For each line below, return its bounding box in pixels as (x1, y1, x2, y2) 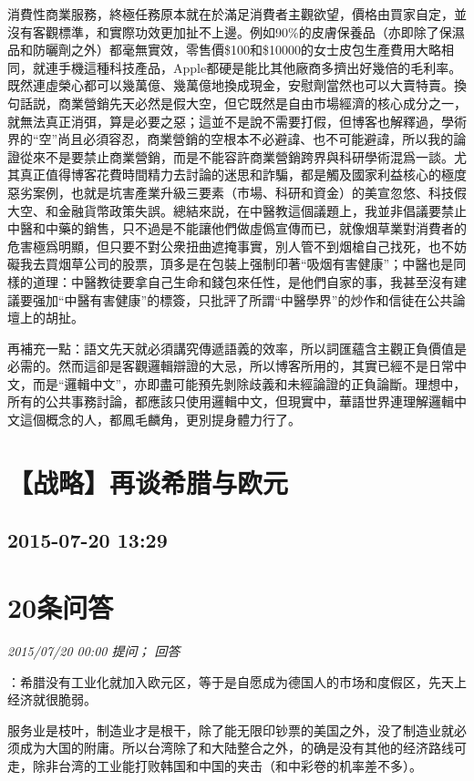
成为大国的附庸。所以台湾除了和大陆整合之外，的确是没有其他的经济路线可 (19, 738, 467, 757)
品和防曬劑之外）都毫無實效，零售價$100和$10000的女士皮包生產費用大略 (7, 40, 441, 59)
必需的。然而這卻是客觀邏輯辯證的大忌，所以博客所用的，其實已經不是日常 (7, 356, 454, 375)
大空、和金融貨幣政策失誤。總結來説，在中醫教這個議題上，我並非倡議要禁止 (7, 200, 467, 220)
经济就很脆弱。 (7, 690, 97, 709)
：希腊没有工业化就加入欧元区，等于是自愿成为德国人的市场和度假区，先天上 (7, 672, 467, 691)
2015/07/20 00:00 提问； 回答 (7, 641, 180, 660)
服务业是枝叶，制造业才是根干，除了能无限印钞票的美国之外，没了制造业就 (7, 720, 454, 739)
